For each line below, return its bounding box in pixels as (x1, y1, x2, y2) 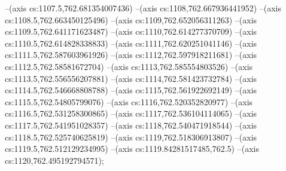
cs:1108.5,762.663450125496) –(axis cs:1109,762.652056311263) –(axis (5, 13, 257, 26)
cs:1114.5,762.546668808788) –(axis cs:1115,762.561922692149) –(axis (5, 84, 257, 96)
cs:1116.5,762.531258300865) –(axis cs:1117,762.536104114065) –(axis (5, 107, 257, 120)
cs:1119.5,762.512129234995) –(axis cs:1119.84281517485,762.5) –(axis (5, 142, 259, 155)
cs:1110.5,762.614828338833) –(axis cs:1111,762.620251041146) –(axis (5, 36, 257, 49)
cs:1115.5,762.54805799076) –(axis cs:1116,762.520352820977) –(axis (5, 95, 253, 108)
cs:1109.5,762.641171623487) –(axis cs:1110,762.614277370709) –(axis (5, 25, 257, 38)
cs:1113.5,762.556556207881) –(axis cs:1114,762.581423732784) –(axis (5, 72, 257, 84)
